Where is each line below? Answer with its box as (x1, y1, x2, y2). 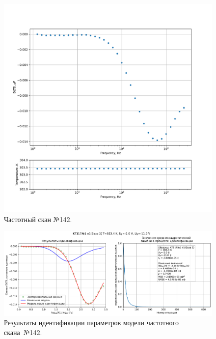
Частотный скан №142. (4, 214, 72, 224)
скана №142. (4, 327, 42, 337)
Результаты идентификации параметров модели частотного (4, 317, 179, 328)
